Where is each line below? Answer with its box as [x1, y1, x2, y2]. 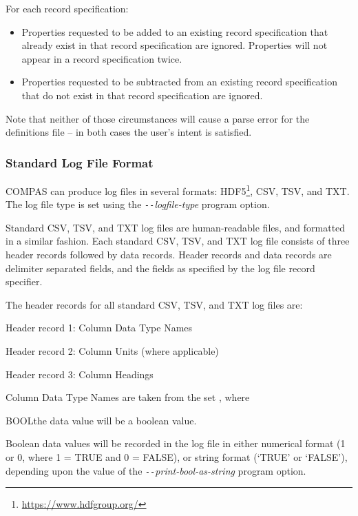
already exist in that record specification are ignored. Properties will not [21, 38, 328, 52]
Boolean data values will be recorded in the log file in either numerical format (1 [6, 436, 346, 451]
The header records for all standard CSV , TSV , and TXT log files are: [6, 297, 303, 311]
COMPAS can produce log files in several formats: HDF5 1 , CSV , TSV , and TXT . [6, 181, 350, 198]
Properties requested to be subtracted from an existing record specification [21, 74, 337, 89]
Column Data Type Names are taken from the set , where [6, 390, 250, 404]
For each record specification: [6, 1, 129, 15]
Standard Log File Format [6, 154, 154, 171]
